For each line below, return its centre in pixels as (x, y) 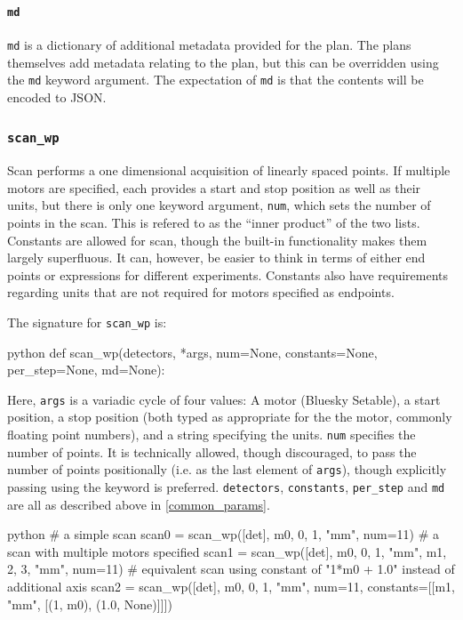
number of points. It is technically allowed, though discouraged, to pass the (212, 451)
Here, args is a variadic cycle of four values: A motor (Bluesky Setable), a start (224, 399)
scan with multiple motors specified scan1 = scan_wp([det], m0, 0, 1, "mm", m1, (227, 551)
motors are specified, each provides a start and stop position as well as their (214, 187)
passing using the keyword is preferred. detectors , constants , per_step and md (226, 486)
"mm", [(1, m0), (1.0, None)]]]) (90, 604)
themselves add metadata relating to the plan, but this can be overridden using (223, 62)
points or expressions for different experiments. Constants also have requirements (228, 274)
